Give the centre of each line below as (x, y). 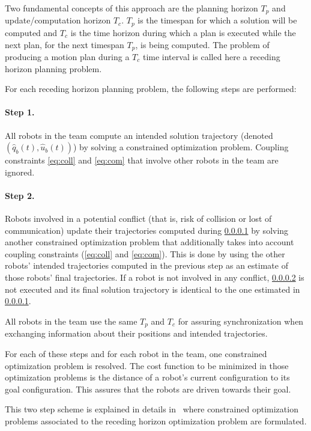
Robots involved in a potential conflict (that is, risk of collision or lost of (138, 219)
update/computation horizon (58, 20)
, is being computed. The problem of (202, 44)
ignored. (20, 172)
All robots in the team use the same (71, 321)
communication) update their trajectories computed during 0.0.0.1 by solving (147, 230)
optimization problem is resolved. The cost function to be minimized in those (147, 365)
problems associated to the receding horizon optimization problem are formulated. (156, 420)
